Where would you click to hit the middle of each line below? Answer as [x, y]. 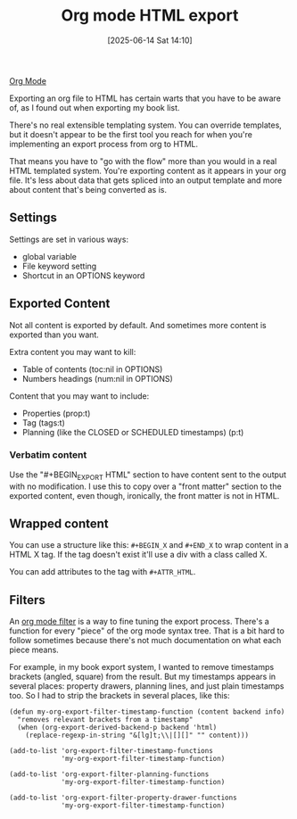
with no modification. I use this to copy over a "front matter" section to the [146, 486]
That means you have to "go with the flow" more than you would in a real [143, 161]
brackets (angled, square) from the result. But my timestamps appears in [143, 677]
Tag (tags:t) [43, 422]
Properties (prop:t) [56, 413]
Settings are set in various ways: [69, 239]
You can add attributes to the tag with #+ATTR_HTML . [103, 572]
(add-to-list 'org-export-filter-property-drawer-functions [124, 798]
